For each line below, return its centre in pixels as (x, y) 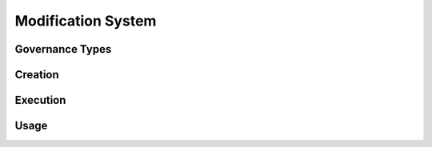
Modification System (86, 21)
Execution (40, 100)
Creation (37, 75)
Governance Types (63, 49)
